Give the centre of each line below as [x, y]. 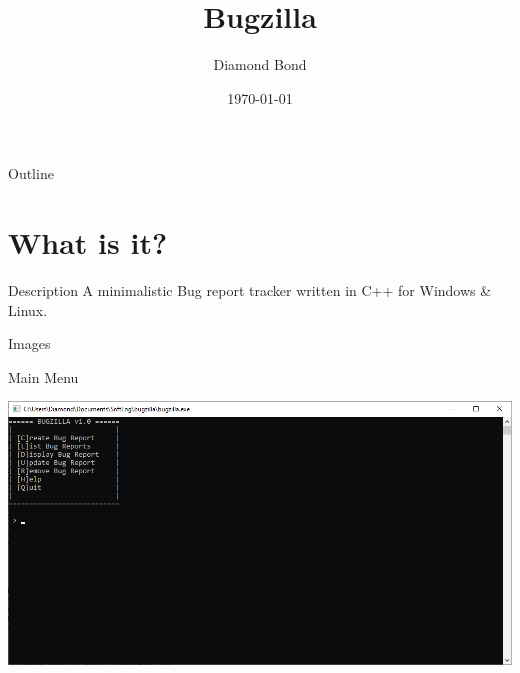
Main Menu [43, 376]
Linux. [28, 309]
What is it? [88, 242]
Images [29, 343]
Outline [31, 173]
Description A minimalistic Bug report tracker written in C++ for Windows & [250, 290]
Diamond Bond [260, 64]
